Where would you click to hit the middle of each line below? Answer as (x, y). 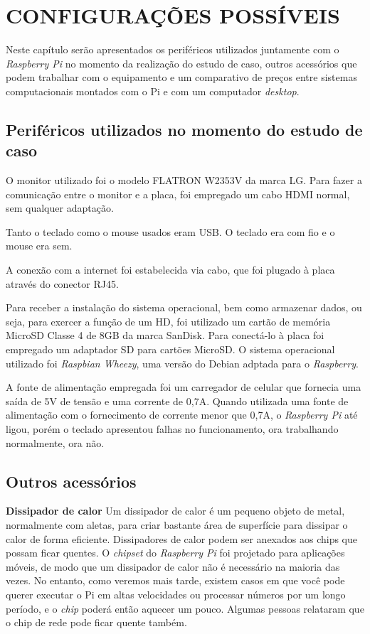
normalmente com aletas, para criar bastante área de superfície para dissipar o (177, 524)
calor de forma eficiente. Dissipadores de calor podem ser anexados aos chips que (181, 538)
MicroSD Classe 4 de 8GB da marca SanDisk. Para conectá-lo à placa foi (165, 335)
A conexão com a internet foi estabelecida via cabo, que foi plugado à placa (170, 270)
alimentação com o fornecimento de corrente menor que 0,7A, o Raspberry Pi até (182, 415)
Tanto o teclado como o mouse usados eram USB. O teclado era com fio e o (170, 231)
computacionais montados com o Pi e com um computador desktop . (153, 91)
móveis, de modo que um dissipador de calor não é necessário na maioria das (173, 566)
